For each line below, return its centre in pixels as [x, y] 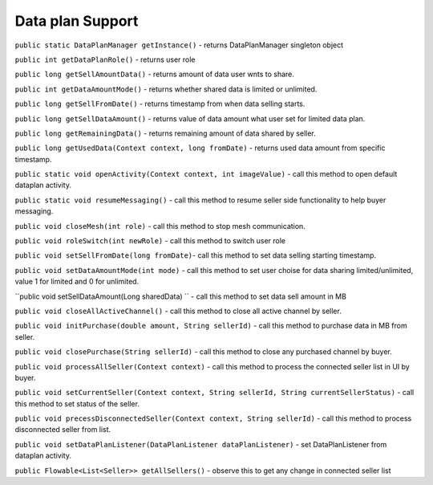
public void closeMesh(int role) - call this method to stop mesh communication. [160, 226]
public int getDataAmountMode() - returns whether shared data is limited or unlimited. [166, 89]
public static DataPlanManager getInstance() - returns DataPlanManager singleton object [179, 45]
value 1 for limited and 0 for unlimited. [77, 282]
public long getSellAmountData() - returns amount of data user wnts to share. [154, 74]
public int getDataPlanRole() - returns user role [105, 59]
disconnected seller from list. [63, 430]
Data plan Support [77, 21]
